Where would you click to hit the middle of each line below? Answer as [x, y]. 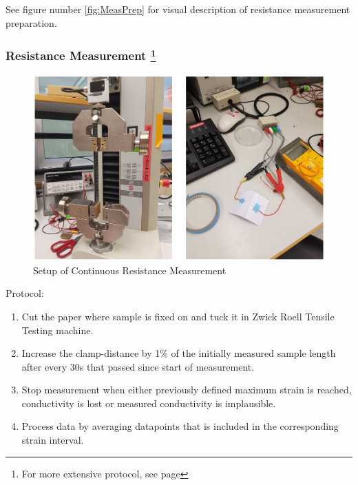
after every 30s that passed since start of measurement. [138, 366]
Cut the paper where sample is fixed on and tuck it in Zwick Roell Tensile [178, 316]
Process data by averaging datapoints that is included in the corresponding [180, 426]
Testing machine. [57, 330]
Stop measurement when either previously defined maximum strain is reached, [187, 390]
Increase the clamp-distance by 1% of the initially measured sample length [179, 353]
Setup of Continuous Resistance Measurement [130, 270]
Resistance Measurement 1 [81, 55]
